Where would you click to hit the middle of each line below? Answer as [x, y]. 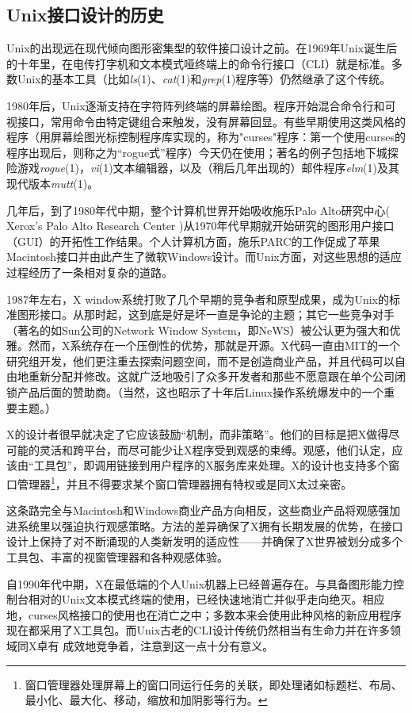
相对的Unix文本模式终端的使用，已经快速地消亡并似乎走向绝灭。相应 [206, 599]
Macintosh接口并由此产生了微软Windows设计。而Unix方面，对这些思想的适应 [204, 257]
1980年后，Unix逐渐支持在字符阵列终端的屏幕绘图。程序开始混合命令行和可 [201, 105]
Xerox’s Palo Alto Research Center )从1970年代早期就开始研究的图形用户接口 [200, 226]
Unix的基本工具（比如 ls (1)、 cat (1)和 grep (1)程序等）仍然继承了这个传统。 [204, 79]
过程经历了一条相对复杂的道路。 [90, 272]
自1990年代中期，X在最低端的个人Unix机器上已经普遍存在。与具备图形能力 [200, 583]
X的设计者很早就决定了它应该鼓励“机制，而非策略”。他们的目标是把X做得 [198, 434]
